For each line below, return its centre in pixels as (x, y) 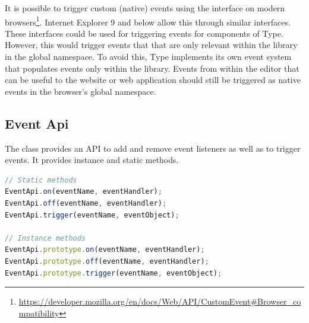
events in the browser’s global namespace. (81, 91)
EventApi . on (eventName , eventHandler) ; (83, 192)
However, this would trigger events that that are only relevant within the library (151, 45)
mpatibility (39, 313)
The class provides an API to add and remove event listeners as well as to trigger (153, 148)
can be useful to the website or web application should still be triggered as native (153, 80)
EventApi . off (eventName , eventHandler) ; (86, 203)
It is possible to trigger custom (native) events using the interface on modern (145, 8)
